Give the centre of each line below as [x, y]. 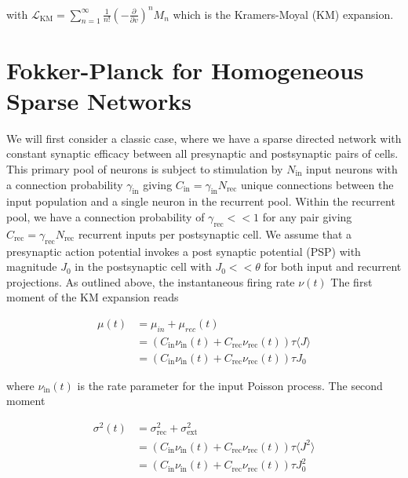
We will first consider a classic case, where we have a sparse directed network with [204, 138]
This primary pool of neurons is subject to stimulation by [145, 169]
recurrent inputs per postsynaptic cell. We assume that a [215, 234]
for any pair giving [307, 216]
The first [352, 281]
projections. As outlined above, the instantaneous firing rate [151, 281]
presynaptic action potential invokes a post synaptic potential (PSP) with [184, 251]
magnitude [32, 266]
